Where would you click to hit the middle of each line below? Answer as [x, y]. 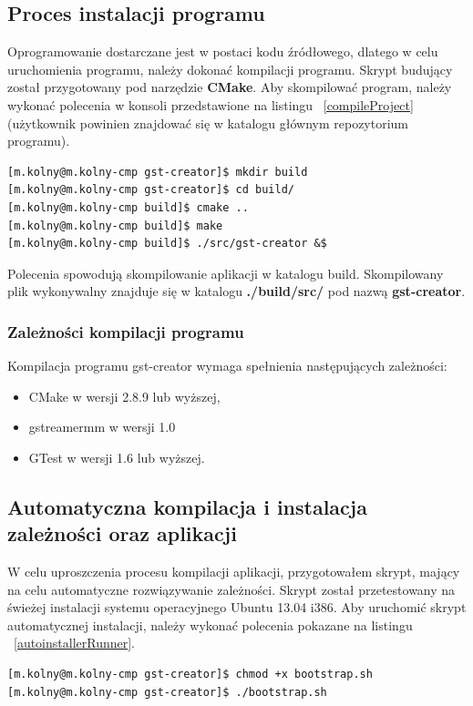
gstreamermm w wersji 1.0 [102, 427]
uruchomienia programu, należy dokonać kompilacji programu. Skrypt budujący [230, 69]
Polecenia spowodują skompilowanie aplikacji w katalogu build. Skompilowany [226, 273]
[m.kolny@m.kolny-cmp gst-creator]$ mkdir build [158, 172]
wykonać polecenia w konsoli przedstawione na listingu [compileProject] [211, 104]
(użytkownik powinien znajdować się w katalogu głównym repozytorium [208, 123]
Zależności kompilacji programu [126, 331]
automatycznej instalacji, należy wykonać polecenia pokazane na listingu [210, 624]
